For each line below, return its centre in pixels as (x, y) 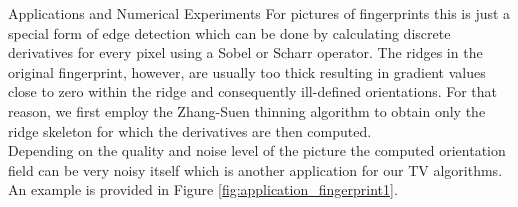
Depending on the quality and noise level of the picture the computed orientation (257, 150)
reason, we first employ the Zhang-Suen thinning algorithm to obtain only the (247, 110)
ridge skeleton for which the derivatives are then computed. (190, 130)
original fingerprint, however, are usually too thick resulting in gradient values (247, 71)
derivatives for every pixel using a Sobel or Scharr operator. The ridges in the (245, 52)
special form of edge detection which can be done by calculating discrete (229, 32)
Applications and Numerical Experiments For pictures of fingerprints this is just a (259, 13)
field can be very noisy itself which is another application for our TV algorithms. (255, 169)
